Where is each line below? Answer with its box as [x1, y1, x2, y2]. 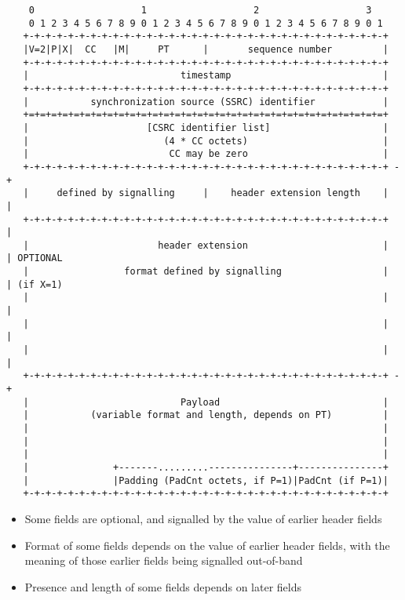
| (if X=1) [6, 278, 63, 290]
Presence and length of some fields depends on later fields [24, 578, 301, 595]
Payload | [180, 396, 389, 408]
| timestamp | [23, 70, 389, 82]
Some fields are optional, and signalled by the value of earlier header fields [24, 510, 382, 526]
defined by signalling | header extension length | [57, 187, 389, 199]
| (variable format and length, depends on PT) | [23, 409, 389, 421]
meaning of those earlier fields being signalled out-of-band [24, 552, 303, 569]
